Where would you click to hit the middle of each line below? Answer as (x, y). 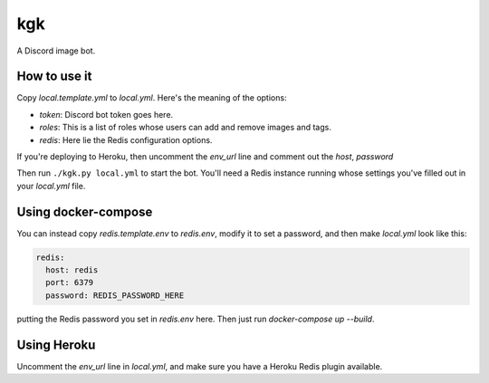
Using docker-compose (85, 211)
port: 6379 (70, 282)
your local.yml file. (51, 186)
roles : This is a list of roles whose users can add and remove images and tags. (186, 128)
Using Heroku (56, 345)
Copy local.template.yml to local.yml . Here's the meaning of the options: (152, 98)
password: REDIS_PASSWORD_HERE (115, 295)
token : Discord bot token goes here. (106, 114)
